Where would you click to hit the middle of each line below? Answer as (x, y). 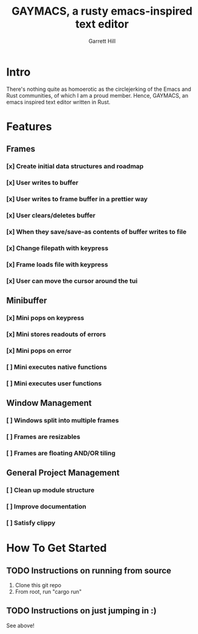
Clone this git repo (38, 585)
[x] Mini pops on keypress (45, 318)
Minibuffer (27, 301)
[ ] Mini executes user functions (54, 383)
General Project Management (63, 473)
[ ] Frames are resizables (43, 436)
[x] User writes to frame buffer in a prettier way (77, 199)
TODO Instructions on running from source (89, 570)
